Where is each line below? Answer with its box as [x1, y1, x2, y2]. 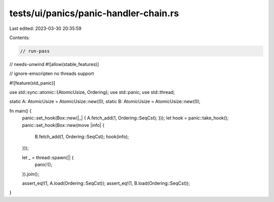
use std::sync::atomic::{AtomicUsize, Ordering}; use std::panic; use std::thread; [9, 89, 175, 95]
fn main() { [9, 108, 32, 114]
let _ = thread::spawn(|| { [22, 154, 74, 160]
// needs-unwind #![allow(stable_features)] [9, 61, 99, 67]
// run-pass [20, 48, 50, 54]
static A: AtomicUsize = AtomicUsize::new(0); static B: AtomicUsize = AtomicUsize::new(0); [9, 98, 200, 105]
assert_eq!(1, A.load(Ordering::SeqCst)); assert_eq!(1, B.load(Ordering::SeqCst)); [22, 180, 190, 186]
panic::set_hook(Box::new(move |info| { [22, 122, 105, 128]
